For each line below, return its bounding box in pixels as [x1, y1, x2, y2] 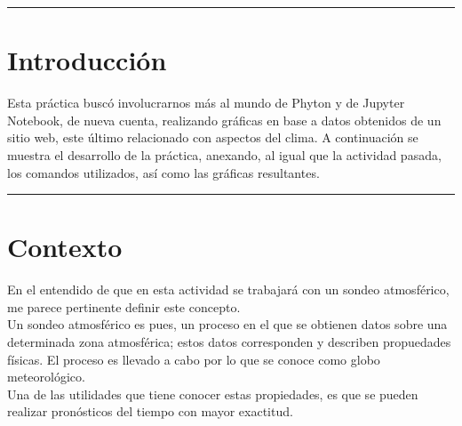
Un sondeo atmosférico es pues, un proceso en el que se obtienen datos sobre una [7, 315, 448, 334]
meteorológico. [7, 367, 85, 386]
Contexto [7, 229, 123, 265]
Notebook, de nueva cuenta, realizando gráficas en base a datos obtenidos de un [7, 110, 442, 129]
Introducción [7, 42, 167, 78]
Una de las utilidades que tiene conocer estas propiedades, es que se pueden [7, 384, 418, 403]
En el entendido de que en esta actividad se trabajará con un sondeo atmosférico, [7, 280, 450, 299]
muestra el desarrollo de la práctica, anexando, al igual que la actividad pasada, [7, 145, 442, 164]
